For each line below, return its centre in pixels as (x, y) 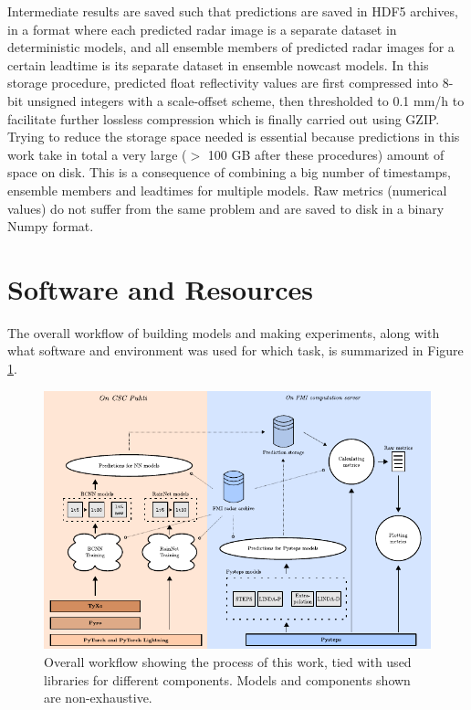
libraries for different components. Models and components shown (227, 679)
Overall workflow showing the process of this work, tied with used (228, 662)
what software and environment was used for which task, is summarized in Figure (235, 350)
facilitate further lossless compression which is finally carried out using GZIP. (224, 118)
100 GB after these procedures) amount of (326, 154)
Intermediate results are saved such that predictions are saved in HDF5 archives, (233, 11)
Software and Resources (161, 288)
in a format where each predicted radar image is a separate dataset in (202, 29)
